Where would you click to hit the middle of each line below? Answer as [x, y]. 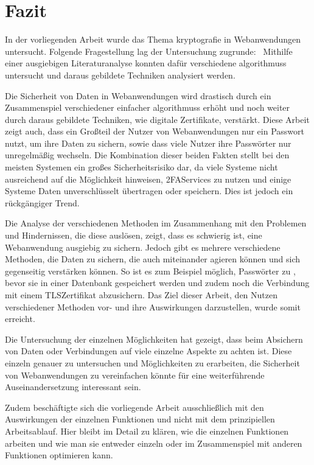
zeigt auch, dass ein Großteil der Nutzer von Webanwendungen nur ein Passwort [155, 131]
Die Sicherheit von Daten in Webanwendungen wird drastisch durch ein [138, 95]
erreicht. [20, 319]
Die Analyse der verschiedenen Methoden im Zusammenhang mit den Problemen [156, 223]
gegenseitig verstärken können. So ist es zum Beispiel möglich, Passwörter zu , [150, 271]
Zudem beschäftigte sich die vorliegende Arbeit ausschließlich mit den [134, 407]
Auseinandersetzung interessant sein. [73, 387]
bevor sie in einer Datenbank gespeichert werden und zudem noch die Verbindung [157, 283]
